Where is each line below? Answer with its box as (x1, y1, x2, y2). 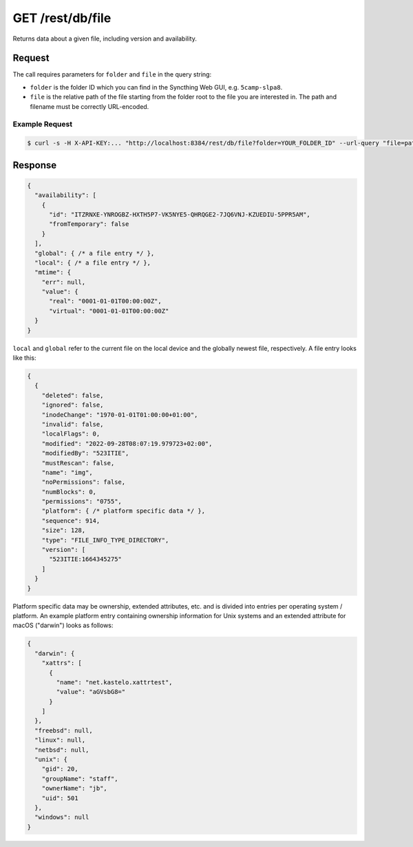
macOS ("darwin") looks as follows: (12, 621, 114, 630)
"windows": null (34, 813, 89, 822)
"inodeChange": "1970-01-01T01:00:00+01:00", (41, 411, 198, 418)
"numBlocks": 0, (41, 488, 96, 496)
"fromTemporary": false (49, 221, 129, 228)
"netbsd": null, (34, 746, 89, 754)
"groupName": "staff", (41, 775, 118, 782)
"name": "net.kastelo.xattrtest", (56, 678, 173, 686)
